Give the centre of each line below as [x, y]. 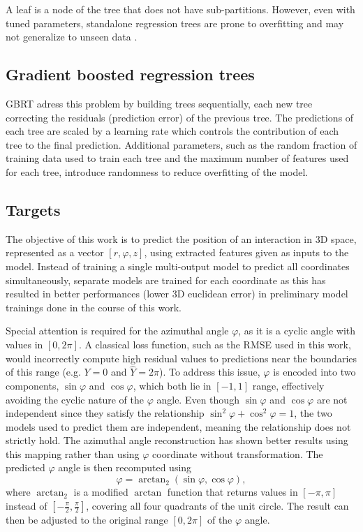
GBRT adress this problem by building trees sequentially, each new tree [159, 103]
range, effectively [288, 385]
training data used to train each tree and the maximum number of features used [177, 158]
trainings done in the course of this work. [94, 307]
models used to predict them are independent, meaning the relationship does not [178, 426]
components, [32, 385]
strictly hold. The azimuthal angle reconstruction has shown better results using [177, 440]
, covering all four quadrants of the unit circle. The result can [217, 505]
